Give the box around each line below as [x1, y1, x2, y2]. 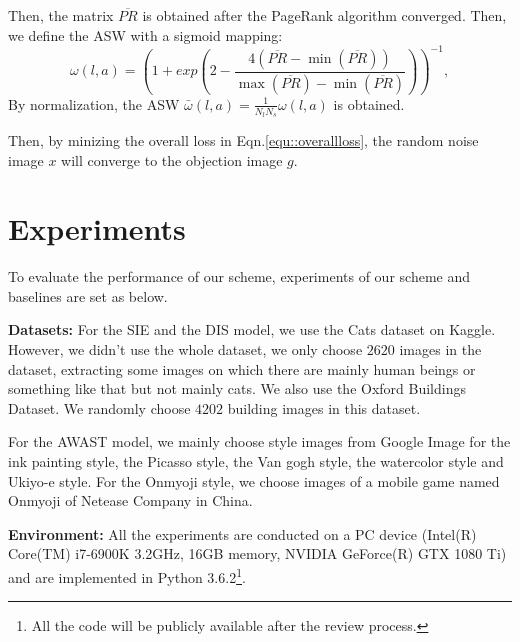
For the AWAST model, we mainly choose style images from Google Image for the [8, 431, 511, 452]
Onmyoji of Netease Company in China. [8, 490, 253, 511]
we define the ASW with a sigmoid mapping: [8, 24, 283, 45]
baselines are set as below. [8, 285, 168, 306]
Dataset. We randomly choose [8, 397, 191, 418]
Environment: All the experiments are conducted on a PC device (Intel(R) [8, 523, 477, 544]
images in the [399, 339, 482, 360]
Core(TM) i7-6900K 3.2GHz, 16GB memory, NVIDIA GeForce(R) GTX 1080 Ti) [8, 543, 507, 564]
